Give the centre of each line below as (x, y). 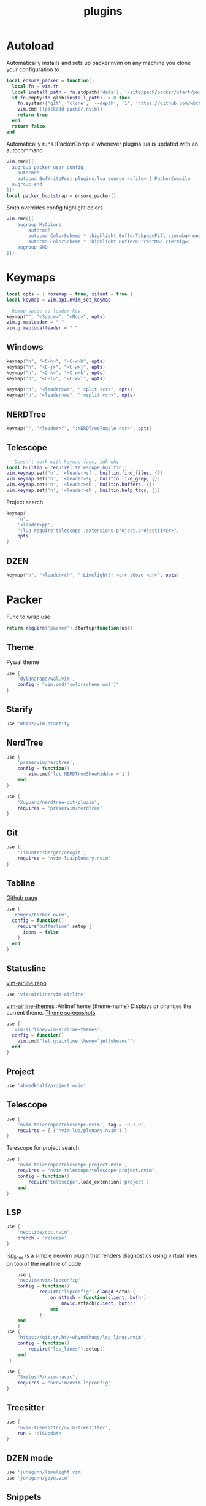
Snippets (24, 1497)
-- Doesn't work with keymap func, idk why (63, 462)
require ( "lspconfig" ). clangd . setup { (87, 1292)
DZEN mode (30, 1458)
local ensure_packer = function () (51, 80)
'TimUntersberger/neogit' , (52, 852)
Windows (25, 347)
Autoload (30, 46)
